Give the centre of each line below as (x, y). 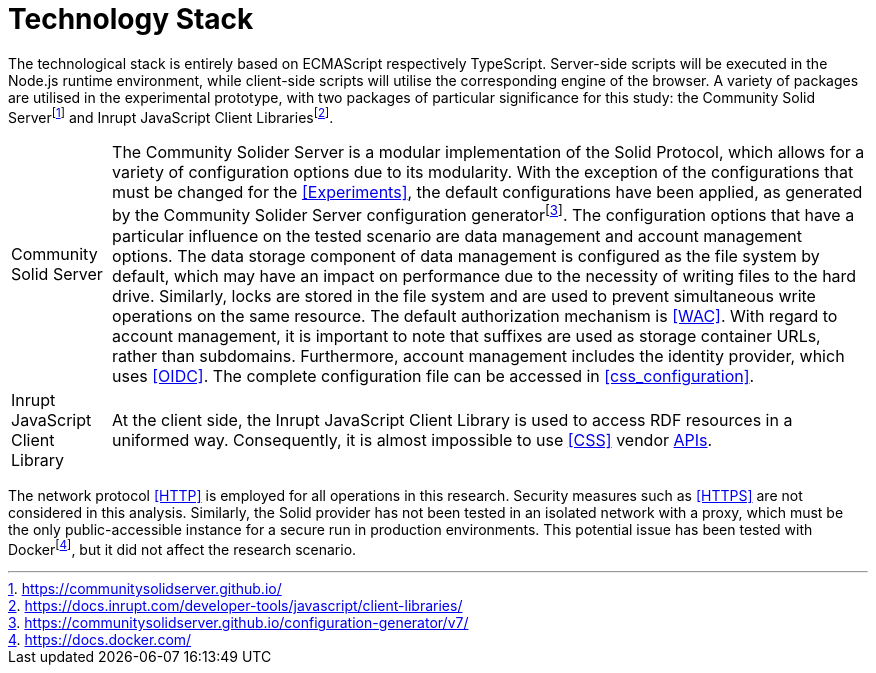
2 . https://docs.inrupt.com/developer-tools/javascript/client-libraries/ (235, 606)
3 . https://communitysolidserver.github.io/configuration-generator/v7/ (238, 623)
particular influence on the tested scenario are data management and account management (457, 235)
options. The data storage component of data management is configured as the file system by (466, 255)
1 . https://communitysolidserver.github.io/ (145, 589)
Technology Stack (131, 19)
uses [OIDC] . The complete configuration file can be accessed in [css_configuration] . (433, 375)
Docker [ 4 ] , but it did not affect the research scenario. (182, 547)
